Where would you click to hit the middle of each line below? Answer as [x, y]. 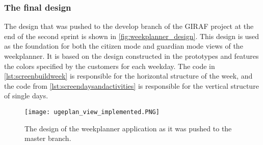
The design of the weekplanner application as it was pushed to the [128, 128]
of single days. [26, 96]
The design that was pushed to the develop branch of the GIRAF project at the [129, 26]
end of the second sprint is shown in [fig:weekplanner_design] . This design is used [132, 36]
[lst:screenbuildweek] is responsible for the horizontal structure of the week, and [128, 76]
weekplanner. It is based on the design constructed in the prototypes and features [131, 56]
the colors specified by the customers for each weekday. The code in [110, 66]
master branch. [48, 138]
